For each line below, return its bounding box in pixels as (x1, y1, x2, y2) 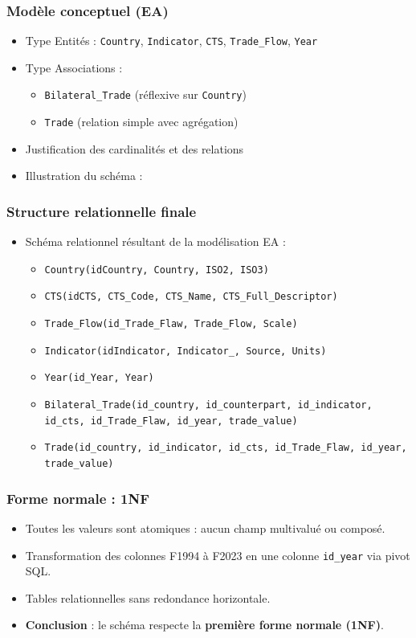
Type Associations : (25, 59, 123, 76)
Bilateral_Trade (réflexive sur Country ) (44, 86, 247, 103)
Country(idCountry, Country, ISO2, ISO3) (44, 264, 269, 276)
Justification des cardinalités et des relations (25, 140, 244, 157)
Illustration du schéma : (25, 167, 143, 184)
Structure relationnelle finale (6, 201, 197, 221)
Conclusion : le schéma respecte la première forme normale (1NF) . (25, 616, 384, 633)
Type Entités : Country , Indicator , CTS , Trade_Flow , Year (25, 32, 318, 49)
